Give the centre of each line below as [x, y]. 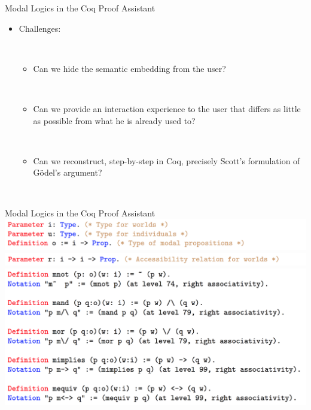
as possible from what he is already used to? [114, 120]
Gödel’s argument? [68, 172]
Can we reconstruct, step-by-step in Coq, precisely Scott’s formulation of [167, 160]
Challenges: [40, 28]
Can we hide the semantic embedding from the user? [129, 68]
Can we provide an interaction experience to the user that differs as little [167, 108]
